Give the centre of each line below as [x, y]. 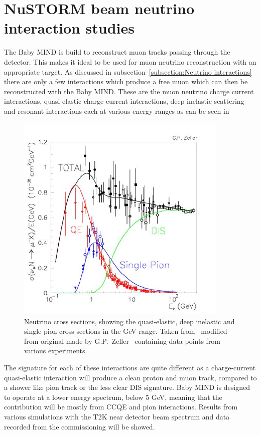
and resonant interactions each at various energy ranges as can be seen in [117, 111]
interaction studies [70, 28]
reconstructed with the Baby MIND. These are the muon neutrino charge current [129, 91]
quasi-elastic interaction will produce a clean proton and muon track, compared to [130, 377]
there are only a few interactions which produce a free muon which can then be [126, 81]
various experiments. [56, 351]
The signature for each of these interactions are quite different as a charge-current [130, 368]
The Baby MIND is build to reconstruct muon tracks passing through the [117, 52]
